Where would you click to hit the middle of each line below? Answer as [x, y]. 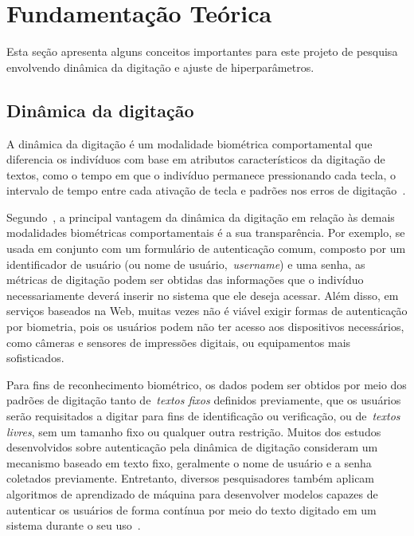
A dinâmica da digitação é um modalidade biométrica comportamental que [189, 143]
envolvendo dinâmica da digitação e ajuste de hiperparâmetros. [160, 67]
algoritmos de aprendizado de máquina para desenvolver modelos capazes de [192, 493]
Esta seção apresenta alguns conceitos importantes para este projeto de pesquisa [202, 51]
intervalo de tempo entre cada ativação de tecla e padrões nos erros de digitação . [206, 190]
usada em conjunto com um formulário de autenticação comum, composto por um [206, 248]
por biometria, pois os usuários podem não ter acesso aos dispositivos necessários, [205, 327]
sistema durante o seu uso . [74, 525]
